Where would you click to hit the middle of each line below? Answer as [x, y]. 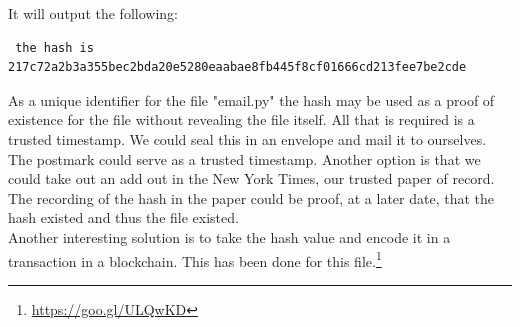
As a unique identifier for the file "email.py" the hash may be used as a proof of [251, 99]
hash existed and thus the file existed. [123, 217]
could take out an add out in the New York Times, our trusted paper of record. [251, 178]
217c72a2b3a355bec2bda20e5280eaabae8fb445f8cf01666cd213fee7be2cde [237, 67]
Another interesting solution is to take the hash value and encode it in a [229, 236]
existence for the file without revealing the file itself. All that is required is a [241, 119]
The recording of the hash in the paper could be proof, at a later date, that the [251, 197]
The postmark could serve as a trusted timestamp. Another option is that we [244, 158]
